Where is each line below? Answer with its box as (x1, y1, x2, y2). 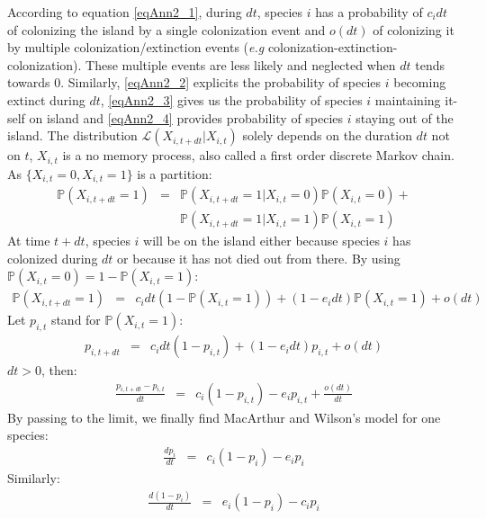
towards (7, 73, 50, 92)
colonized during (7, 248, 98, 267)
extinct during (7, 90, 85, 109)
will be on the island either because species (143, 231, 380, 250)
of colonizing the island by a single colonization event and (7, 20, 326, 39)
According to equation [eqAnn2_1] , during (7, 3, 242, 21)
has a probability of (315, 3, 423, 21)
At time (7, 231, 50, 250)
